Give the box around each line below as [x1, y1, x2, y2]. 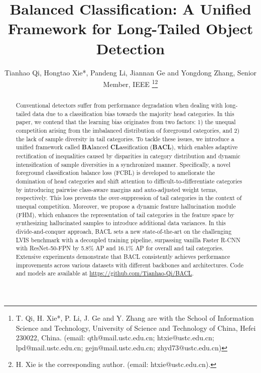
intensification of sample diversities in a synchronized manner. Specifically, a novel [16, 160, 230, 168]
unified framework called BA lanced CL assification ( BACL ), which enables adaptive [16, 143, 238, 152]
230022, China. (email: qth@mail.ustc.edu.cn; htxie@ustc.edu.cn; [16, 332, 214, 343]
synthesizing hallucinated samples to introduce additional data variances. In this [16, 219, 226, 227]
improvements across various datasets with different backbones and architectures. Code [16, 260, 243, 269]
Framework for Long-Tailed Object [8, 18, 253, 39]
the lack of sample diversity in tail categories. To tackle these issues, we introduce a [16, 134, 234, 143]
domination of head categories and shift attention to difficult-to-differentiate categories [16, 177, 242, 185]
